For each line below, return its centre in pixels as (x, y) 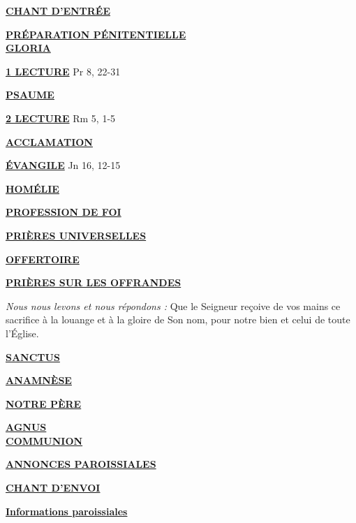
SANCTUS (33, 356)
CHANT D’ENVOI (53, 488)
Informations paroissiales (67, 511)
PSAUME (30, 95)
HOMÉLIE (32, 188)
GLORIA (28, 48)
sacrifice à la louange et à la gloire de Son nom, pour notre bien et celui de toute (178, 319)
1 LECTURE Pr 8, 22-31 (63, 71)
